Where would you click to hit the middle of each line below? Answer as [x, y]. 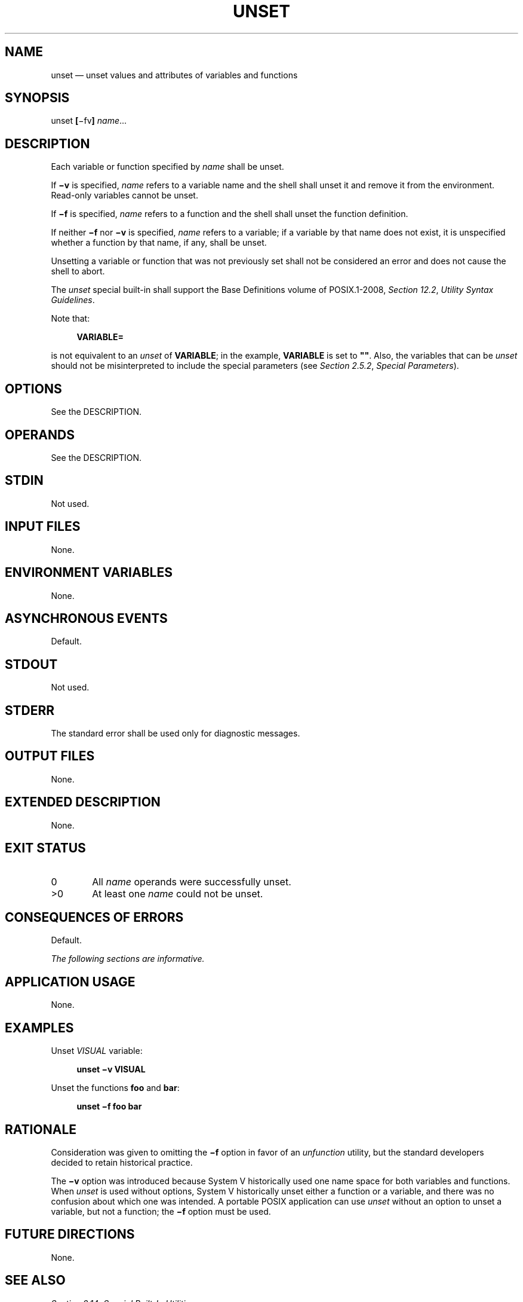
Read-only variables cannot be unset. [124, 195]
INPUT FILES [43, 527]
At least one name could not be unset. [178, 893]
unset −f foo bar [109, 1107]
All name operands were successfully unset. [192, 881]
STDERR [30, 710]
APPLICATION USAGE [70, 982]
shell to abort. [78, 271]
